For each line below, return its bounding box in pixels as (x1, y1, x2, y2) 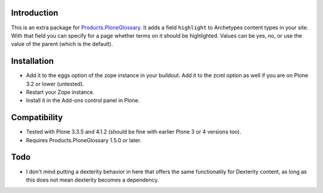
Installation (11, 56, 54, 66)
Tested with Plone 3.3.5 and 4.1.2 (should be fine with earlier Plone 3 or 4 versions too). (26, 128, 242, 136)
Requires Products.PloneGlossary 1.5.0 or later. (26, 136, 142, 143)
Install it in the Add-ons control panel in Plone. (26, 97, 140, 104)
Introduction (11, 8, 59, 18)
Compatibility (11, 112, 63, 122)
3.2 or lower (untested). (26, 80, 84, 87)
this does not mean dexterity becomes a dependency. (26, 176, 159, 183)
